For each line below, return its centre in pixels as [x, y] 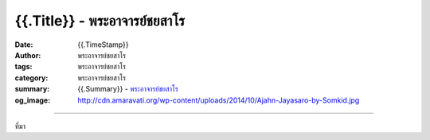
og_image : [33, 100]
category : [31, 78]
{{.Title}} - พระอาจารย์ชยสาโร [100, 21]
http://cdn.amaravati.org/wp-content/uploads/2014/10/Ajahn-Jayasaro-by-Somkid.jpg [219, 100]
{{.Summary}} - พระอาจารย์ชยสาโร [128, 89]
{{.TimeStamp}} [103, 45]
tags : [23, 67]
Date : [24, 45]
